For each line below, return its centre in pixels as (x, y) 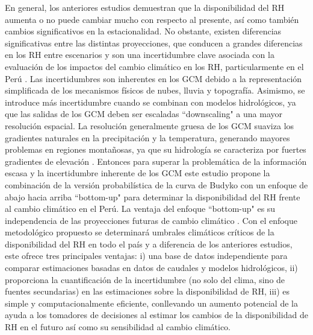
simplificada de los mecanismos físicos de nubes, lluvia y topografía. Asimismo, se (155, 90)
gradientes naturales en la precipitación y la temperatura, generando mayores (147, 137)
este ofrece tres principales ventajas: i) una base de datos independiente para (146, 256)
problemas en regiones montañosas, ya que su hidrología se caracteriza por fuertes (156, 149)
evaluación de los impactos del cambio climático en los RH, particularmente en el (154, 66)
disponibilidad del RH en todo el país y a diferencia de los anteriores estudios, (149, 244)
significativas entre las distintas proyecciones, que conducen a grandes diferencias (154, 43)
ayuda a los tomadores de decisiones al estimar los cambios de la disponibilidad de (156, 315)
